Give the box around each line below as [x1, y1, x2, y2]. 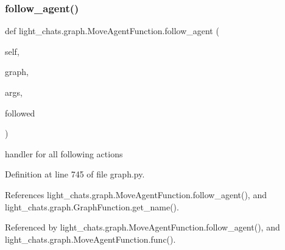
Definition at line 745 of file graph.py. [5, 168, 145, 180]
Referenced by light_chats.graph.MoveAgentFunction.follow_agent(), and [5, 221, 280, 234]
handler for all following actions [5, 147, 123, 160]
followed [5, 106, 35, 119]
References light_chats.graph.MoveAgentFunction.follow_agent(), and [5, 188, 267, 201]
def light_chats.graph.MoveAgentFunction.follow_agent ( [5, 24, 219, 37]
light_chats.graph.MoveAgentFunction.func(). [5, 232, 176, 245]
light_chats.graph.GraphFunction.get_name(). [5, 200, 179, 213]
